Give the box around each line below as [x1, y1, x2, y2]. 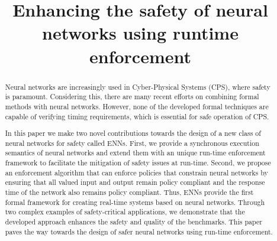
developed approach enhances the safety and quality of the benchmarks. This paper [5, 216, 262, 226]
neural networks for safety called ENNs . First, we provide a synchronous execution [5, 138, 259, 148]
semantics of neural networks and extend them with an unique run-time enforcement [5, 148, 266, 158]
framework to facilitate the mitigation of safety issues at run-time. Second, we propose [5, 158, 271, 168]
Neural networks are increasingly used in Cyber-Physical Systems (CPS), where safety [5, 82, 270, 92]
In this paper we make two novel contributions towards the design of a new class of [5, 128, 261, 138]
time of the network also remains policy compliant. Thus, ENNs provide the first [5, 187, 254, 197]
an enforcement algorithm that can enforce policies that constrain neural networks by [5, 167, 268, 177]
